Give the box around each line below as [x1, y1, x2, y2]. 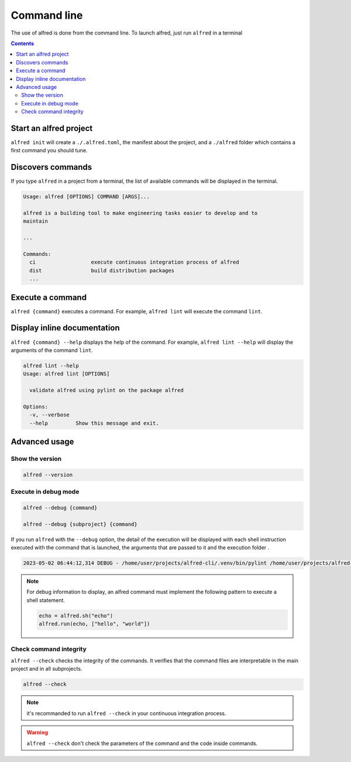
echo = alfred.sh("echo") [39, 612, 113, 619]
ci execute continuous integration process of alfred [29, 259, 239, 266]
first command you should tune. [11, 147, 88, 154]
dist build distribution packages [29, 267, 175, 274]
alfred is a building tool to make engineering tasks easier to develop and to [23, 210, 258, 217]
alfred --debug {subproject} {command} [23, 521, 137, 527]
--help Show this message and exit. [29, 419, 159, 426]
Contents [11, 40, 35, 47]
